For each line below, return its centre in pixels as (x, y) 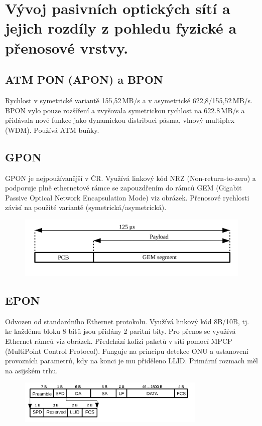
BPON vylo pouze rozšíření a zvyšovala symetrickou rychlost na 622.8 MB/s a (125, 110)
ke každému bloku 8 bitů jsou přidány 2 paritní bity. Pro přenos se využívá (120, 331)
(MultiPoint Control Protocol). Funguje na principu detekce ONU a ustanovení (127, 351)
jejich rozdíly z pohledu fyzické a (121, 28)
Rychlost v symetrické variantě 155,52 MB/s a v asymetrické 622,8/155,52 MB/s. (129, 100)
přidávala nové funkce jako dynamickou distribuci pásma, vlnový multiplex (120, 120)
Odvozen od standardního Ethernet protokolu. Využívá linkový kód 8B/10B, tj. (127, 321)
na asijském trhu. (32, 370)
